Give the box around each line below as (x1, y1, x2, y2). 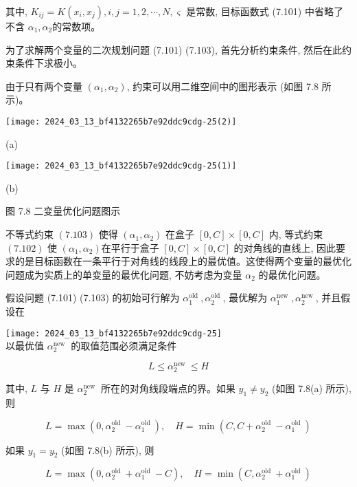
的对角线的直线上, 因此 (233, 240, 336, 255)
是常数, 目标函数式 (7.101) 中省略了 (186, 4, 343, 18)
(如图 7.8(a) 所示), (272, 381, 352, 396)
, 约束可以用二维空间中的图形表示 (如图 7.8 (126, 78, 319, 93)
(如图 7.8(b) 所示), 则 (61, 442, 154, 457)
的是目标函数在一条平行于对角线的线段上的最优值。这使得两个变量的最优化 (14, 254, 352, 268)
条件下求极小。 (14, 56, 82, 70)
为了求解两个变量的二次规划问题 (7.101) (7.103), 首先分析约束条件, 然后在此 (5, 42, 342, 56)
